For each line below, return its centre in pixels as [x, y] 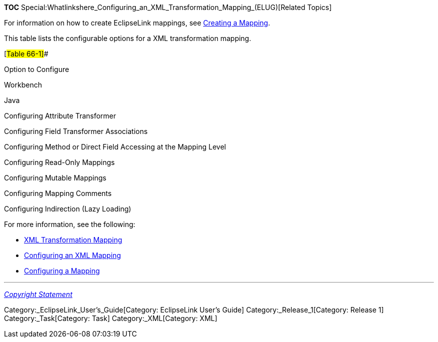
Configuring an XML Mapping [72, 255]
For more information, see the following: [70, 224]
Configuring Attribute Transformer [60, 116]
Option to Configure [37, 69]
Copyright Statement [38, 294]
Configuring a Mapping [62, 271]
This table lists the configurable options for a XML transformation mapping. [128, 38]
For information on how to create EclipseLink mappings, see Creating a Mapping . [137, 23]
